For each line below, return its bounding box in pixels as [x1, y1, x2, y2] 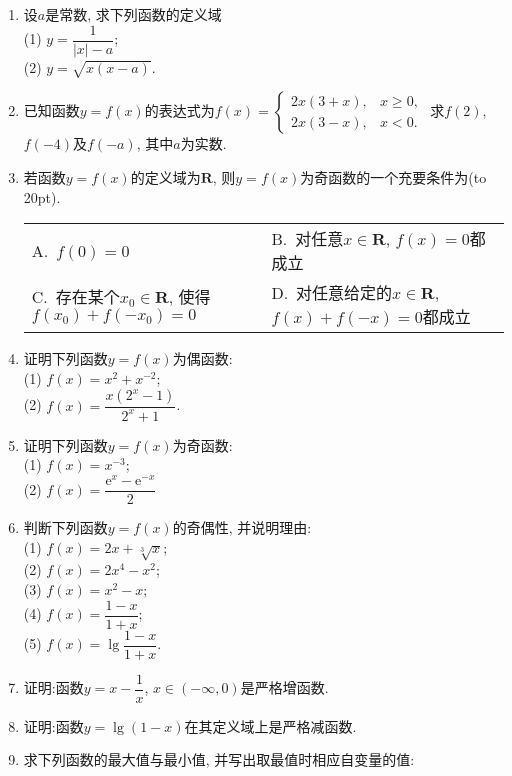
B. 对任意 [271, 227, 344, 251]
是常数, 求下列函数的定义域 [45, 4, 222, 24]
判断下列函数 [23, 517, 108, 538]
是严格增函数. [240, 677, 329, 698]
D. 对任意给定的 [271, 281, 393, 305]
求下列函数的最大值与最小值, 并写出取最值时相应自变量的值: [23, 749, 415, 770]
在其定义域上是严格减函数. [184, 715, 357, 736]
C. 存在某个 [31, 285, 120, 309]
